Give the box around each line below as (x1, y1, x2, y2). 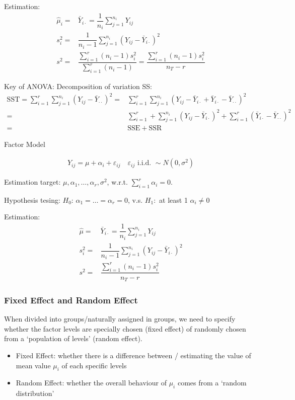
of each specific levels (61, 360, 127, 370)
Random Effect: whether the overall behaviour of (16, 377, 167, 388)
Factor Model (4, 139, 45, 149)
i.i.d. (137, 159, 152, 167)
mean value (16, 360, 51, 370)
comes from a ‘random (177, 377, 247, 388)
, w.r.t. (107, 177, 128, 187)
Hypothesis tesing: (4, 194, 60, 205)
